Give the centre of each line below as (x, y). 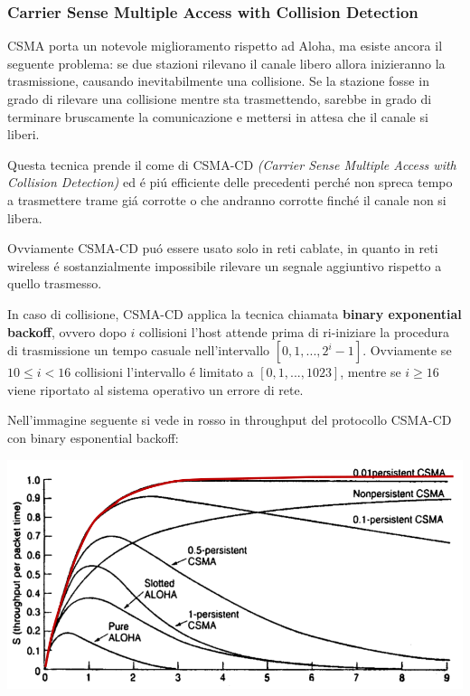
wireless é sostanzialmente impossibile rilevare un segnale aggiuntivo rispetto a (225, 265)
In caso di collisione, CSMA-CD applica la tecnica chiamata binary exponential (235, 313)
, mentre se (371, 372)
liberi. (23, 134)
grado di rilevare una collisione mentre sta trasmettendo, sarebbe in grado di (220, 99)
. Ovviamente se (407, 350)
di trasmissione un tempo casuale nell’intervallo (139, 350)
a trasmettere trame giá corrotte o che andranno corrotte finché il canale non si (227, 199)
